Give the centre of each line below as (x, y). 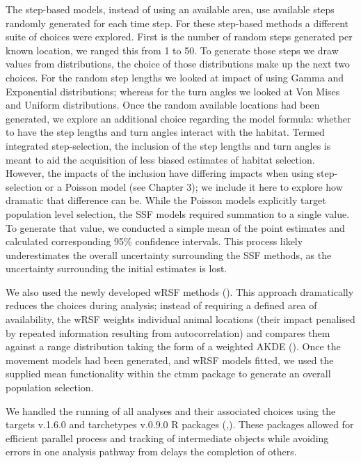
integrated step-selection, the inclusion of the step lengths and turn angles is (168, 145)
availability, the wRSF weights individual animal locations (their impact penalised (180, 319)
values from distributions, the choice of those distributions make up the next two (178, 64)
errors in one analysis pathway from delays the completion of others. (151, 452)
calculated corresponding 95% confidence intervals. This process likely (154, 241)
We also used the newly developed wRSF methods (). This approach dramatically (180, 291)
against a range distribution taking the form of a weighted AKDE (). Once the (173, 346)
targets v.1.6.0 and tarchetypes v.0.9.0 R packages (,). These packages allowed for (180, 424)
